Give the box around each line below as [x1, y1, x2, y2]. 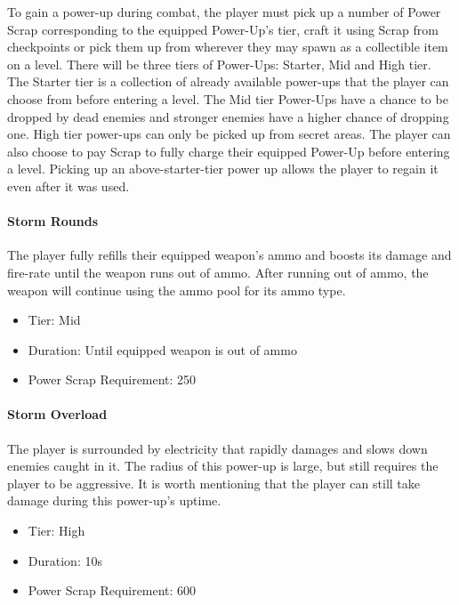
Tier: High [28, 521, 85, 540]
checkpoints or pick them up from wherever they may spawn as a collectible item [7, 37, 448, 56]
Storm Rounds [7, 212, 98, 230]
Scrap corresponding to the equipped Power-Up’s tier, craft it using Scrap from [7, 20, 439, 38]
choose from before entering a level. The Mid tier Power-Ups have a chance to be [7, 89, 448, 108]
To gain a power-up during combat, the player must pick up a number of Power [7, 3, 441, 20]
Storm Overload [7, 405, 108, 423]
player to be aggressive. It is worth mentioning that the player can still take [7, 473, 420, 492]
